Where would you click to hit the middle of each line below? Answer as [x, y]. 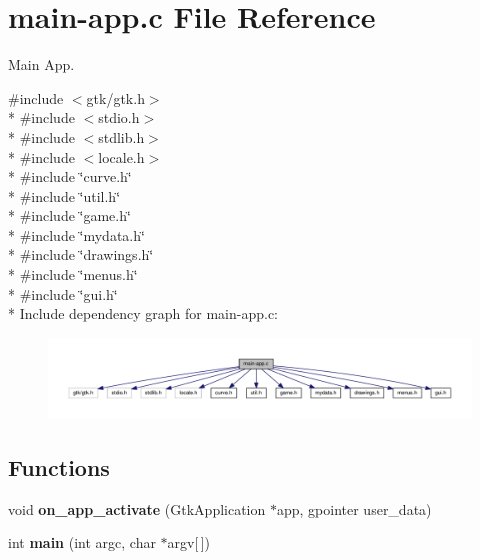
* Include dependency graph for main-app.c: [143, 313]
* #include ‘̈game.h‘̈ [69, 215]
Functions [59, 466]
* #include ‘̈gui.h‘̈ [63, 293]
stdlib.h [121, 136]
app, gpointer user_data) [354, 508]
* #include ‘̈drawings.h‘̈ [81, 254]
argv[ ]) [189, 542]
